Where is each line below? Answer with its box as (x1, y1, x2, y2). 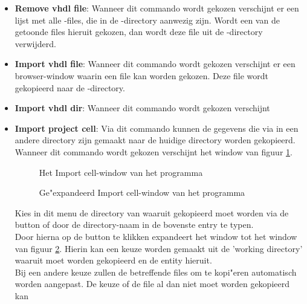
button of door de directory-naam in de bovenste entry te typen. (15, 218, 254, 231)
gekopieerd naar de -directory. (15, 81, 125, 94)
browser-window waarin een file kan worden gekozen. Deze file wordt (15, 69, 269, 82)
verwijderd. (15, 37, 56, 50)
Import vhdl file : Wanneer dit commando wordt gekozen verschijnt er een (15, 57, 296, 70)
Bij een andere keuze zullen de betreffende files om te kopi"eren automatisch (15, 265, 297, 278)
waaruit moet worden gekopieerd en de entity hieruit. (15, 254, 212, 267)
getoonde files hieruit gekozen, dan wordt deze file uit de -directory (15, 25, 263, 38)
